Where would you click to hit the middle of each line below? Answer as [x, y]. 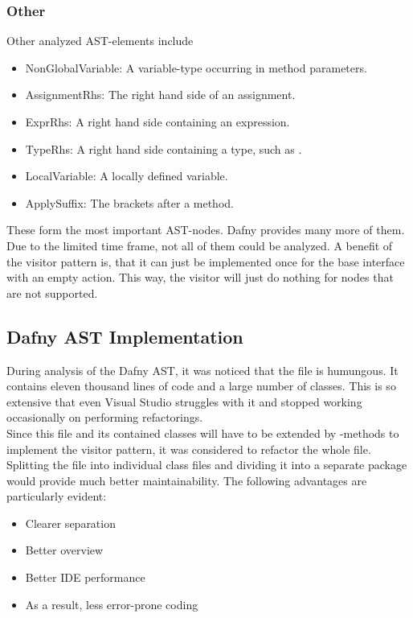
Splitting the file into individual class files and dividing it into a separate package [207, 465]
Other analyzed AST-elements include [100, 41]
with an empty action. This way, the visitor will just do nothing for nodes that [200, 277]
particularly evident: [57, 496]
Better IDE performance [85, 577]
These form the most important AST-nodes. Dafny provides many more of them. [206, 230]
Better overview [64, 550]
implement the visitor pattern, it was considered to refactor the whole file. [189, 449]
